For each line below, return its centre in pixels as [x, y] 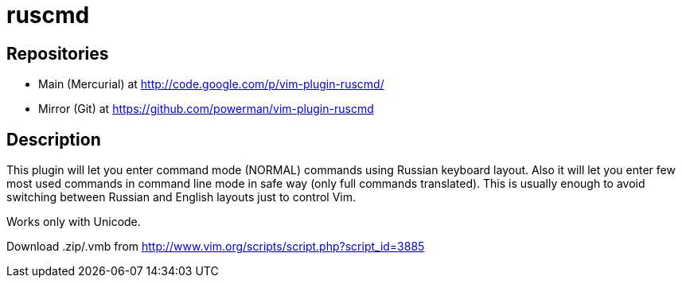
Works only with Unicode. [74, 222]
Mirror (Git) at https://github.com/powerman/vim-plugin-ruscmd [206, 109]
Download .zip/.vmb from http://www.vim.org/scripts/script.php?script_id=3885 [216, 247]
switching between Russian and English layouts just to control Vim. [181, 197]
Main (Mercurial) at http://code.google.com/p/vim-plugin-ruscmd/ [211, 84]
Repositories [58, 53]
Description [54, 139]
